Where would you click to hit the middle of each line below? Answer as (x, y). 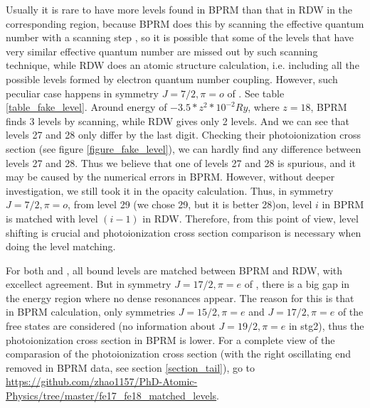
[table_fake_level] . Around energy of (86, 107)
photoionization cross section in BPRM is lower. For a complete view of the (170, 339)
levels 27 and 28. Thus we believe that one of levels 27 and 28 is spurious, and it (181, 162)
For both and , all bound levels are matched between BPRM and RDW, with (174, 270)
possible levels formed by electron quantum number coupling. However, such (172, 79)
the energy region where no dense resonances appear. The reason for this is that (180, 297)
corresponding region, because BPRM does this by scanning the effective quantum (185, 23)
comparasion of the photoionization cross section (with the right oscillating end (179, 354)
